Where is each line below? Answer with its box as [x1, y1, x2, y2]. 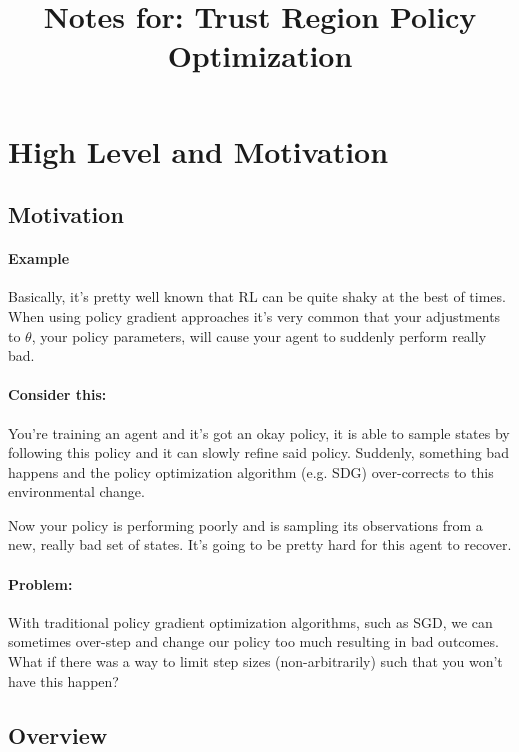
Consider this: [8, 384, 107, 405]
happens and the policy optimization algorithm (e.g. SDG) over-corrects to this [8, 461, 494, 482]
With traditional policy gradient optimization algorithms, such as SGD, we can [8, 611, 493, 632]
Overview [8, 719, 108, 750]
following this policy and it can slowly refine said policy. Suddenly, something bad [8, 442, 509, 463]
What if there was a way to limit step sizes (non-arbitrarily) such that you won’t [8, 651, 503, 672]
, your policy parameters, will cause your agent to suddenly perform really [31, 325, 487, 346]
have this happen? [8, 670, 119, 691]
